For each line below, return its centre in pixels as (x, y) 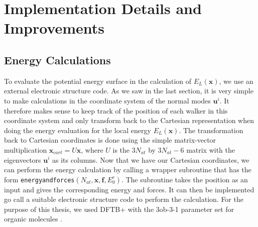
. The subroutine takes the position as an (184, 179)
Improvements (54, 28)
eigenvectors (23, 159)
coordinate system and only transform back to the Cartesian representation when (129, 120)
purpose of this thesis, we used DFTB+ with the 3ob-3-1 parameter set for (119, 209)
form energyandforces (39, 179)
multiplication (26, 149)
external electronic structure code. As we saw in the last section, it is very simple (129, 91)
